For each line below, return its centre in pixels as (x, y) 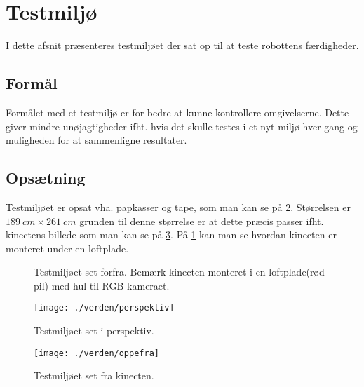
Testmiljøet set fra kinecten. (94, 375)
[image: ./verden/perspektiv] (104, 308)
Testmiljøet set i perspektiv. (94, 331)
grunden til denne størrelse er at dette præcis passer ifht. (202, 220)
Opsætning (46, 178)
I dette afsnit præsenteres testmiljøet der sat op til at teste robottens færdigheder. (182, 45)
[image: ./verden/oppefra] (96, 353)
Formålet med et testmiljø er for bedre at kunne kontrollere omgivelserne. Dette (177, 112)
